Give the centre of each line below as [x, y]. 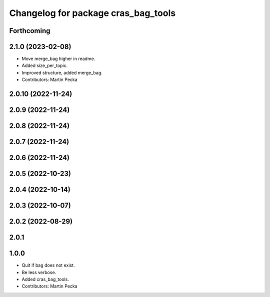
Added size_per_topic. [45, 65]
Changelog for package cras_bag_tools [92, 13]
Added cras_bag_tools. [45, 279]
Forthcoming [30, 31]
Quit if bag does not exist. [48, 265]
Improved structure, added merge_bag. [62, 72]
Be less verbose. [39, 272]
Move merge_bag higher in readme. [58, 59]
